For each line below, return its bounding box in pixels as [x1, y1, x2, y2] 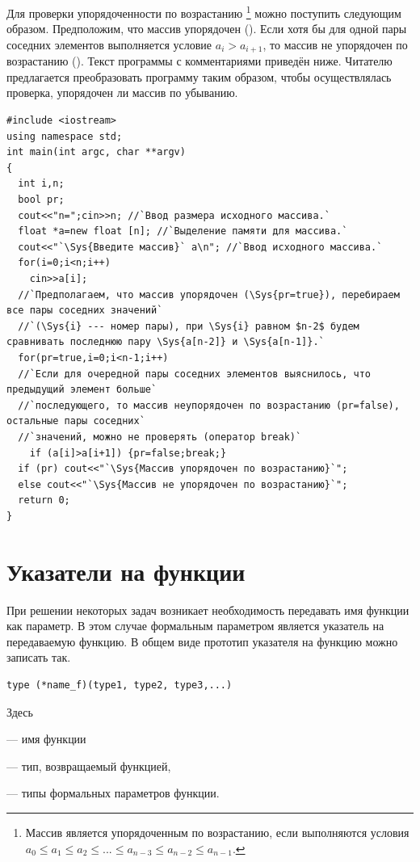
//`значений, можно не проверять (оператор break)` [18, 431, 302, 443]
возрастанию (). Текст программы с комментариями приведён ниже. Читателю [6, 53, 393, 69]
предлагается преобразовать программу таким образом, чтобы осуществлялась [6, 68, 392, 85]
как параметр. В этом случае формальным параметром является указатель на [6, 617, 384, 634]
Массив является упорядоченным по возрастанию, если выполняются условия [25, 823, 409, 840]
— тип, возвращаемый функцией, [6, 757, 171, 774]
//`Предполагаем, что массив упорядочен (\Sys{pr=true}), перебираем [18, 288, 400, 301]
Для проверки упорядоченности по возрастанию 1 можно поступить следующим [6, 2, 401, 21]
